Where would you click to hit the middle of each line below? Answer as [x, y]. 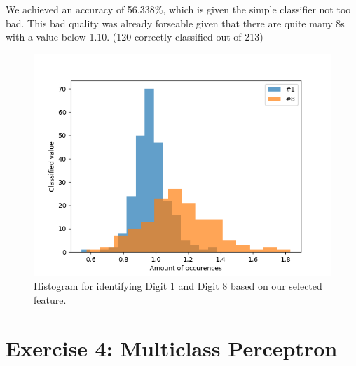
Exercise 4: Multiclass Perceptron [172, 347]
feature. [50, 299]
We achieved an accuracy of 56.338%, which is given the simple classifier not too [178, 9]
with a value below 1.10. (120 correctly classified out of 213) [135, 37]
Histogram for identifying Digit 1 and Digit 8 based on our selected [178, 286]
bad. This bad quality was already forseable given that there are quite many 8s [175, 23]
